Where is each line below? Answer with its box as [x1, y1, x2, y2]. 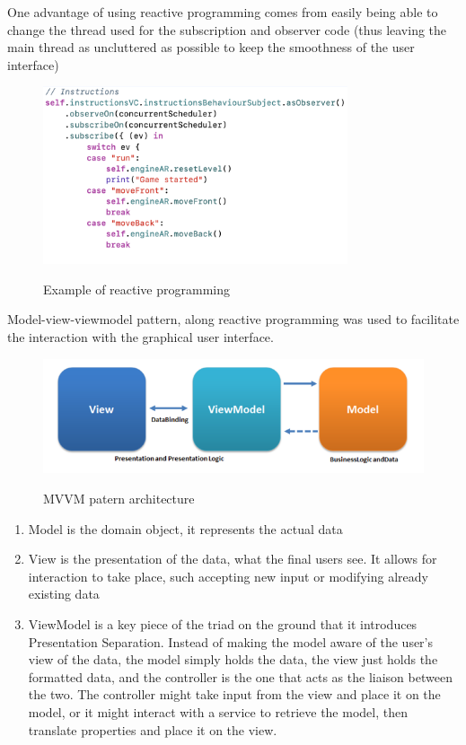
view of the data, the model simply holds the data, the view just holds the [28, 650, 438, 669]
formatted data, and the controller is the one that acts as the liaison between [28, 667, 453, 686]
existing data [28, 584, 100, 603]
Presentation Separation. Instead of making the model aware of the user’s [28, 632, 434, 651]
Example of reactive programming [43, 279, 230, 298]
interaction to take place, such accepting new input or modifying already [28, 566, 428, 585]
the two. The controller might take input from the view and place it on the [28, 685, 441, 704]
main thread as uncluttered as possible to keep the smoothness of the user [7, 38, 415, 57]
